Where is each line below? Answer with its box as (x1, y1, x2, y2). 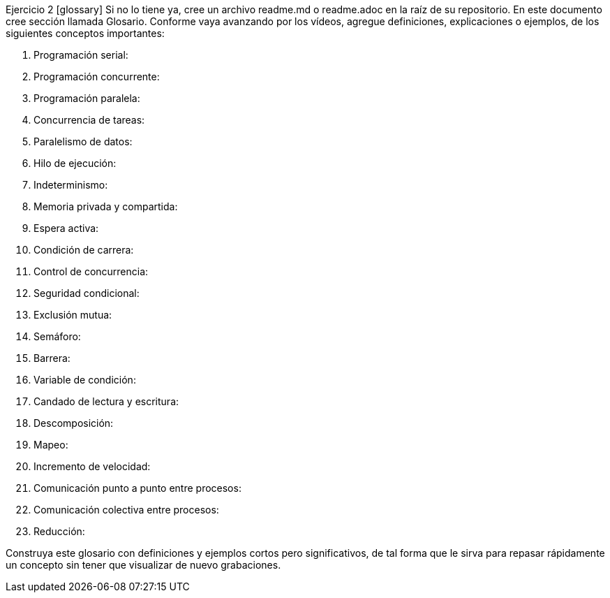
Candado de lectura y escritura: (34, 395, 179, 407)
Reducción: (34, 525, 85, 537)
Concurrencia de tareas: (34, 114, 145, 126)
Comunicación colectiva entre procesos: (34, 504, 219, 516)
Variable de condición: (34, 374, 136, 386)
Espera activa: (34, 222, 99, 234)
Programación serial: (34, 49, 128, 61)
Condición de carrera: (34, 244, 134, 256)
